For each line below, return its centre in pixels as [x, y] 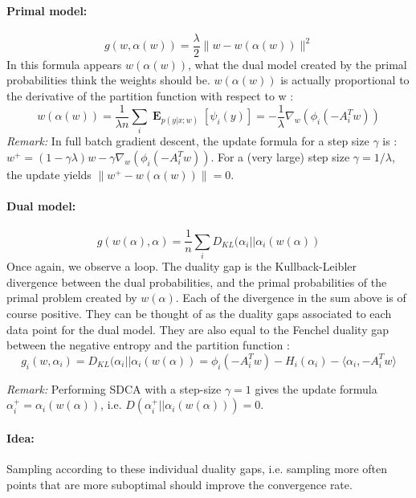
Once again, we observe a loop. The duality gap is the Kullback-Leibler [181, 266]
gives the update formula [316, 388]
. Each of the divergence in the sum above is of [291, 298]
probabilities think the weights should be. [108, 80]
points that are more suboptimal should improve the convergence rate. [179, 484]
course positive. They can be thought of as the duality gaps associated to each [199, 313]
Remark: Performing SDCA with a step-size [114, 388]
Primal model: [47, 10]
